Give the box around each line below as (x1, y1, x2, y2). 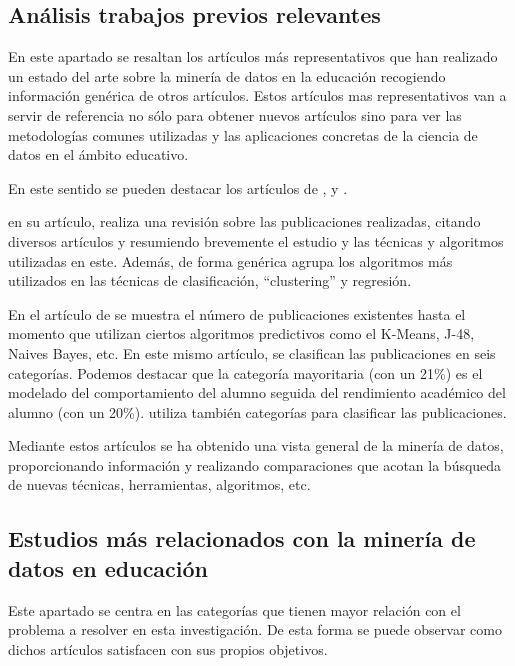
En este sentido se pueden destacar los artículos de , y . (8, 177, 348, 198)
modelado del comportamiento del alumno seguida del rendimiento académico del (8, 382, 506, 403)
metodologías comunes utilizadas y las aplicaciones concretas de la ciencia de (8, 124, 478, 145)
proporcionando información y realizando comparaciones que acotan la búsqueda (8, 454, 502, 475)
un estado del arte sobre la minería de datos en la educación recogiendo (8, 65, 446, 86)
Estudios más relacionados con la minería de (8, 523, 476, 554)
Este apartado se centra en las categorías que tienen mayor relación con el (8, 599, 461, 620)
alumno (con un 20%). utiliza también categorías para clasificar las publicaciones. (8, 401, 507, 422)
